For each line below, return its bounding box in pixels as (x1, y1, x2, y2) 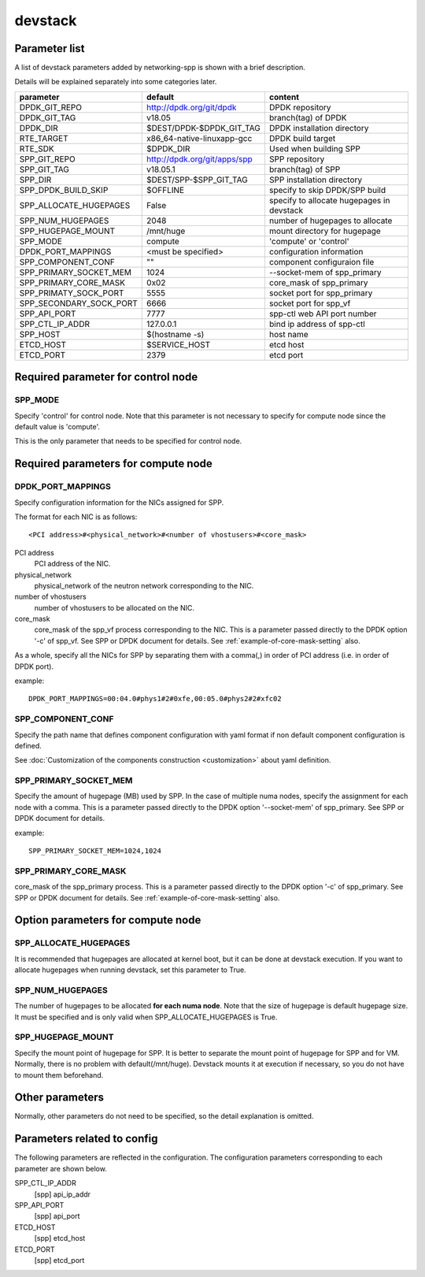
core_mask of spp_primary (268, 277, 368, 288)
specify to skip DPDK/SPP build (268, 184, 386, 195)
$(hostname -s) (146, 329, 205, 340)
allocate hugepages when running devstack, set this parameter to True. (14, 965, 247, 974)
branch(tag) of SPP (268, 164, 341, 175)
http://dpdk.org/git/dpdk (146, 102, 237, 113)
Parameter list (14, 42, 86, 55)
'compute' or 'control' (268, 236, 349, 247)
